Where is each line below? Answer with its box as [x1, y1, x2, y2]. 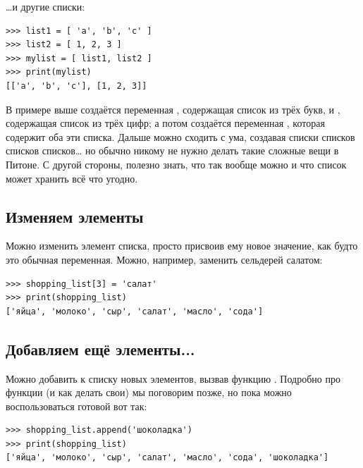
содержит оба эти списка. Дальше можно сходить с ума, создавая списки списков [6, 129, 355, 144]
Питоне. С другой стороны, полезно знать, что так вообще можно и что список [6, 156, 347, 171]
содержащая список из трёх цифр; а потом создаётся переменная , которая [6, 116, 325, 130]
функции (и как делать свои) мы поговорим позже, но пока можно [6, 385, 292, 400]
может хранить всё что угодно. [6, 171, 138, 185]
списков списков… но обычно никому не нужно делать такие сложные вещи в [6, 143, 339, 158]
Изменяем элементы [6, 205, 144, 227]
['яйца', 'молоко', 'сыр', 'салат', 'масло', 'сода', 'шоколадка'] [6, 452, 329, 463]
